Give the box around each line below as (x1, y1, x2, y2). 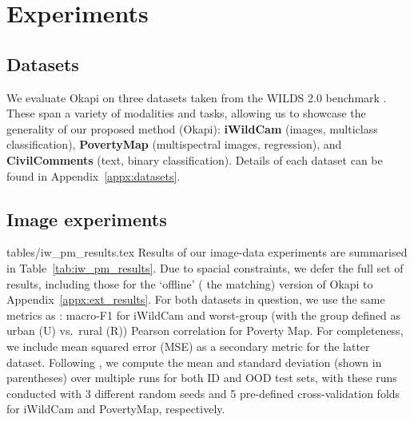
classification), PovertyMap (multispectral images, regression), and (6, 136, 342, 153)
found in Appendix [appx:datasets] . (6, 167, 181, 184)
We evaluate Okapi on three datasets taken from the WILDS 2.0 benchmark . (6, 89, 387, 105)
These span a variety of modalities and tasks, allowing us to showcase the (6, 105, 366, 121)
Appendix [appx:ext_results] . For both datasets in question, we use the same (6, 291, 385, 308)
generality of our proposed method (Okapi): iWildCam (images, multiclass (6, 120, 378, 137)
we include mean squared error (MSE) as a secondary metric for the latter (6, 337, 370, 354)
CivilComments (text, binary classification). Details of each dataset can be (6, 151, 383, 168)
